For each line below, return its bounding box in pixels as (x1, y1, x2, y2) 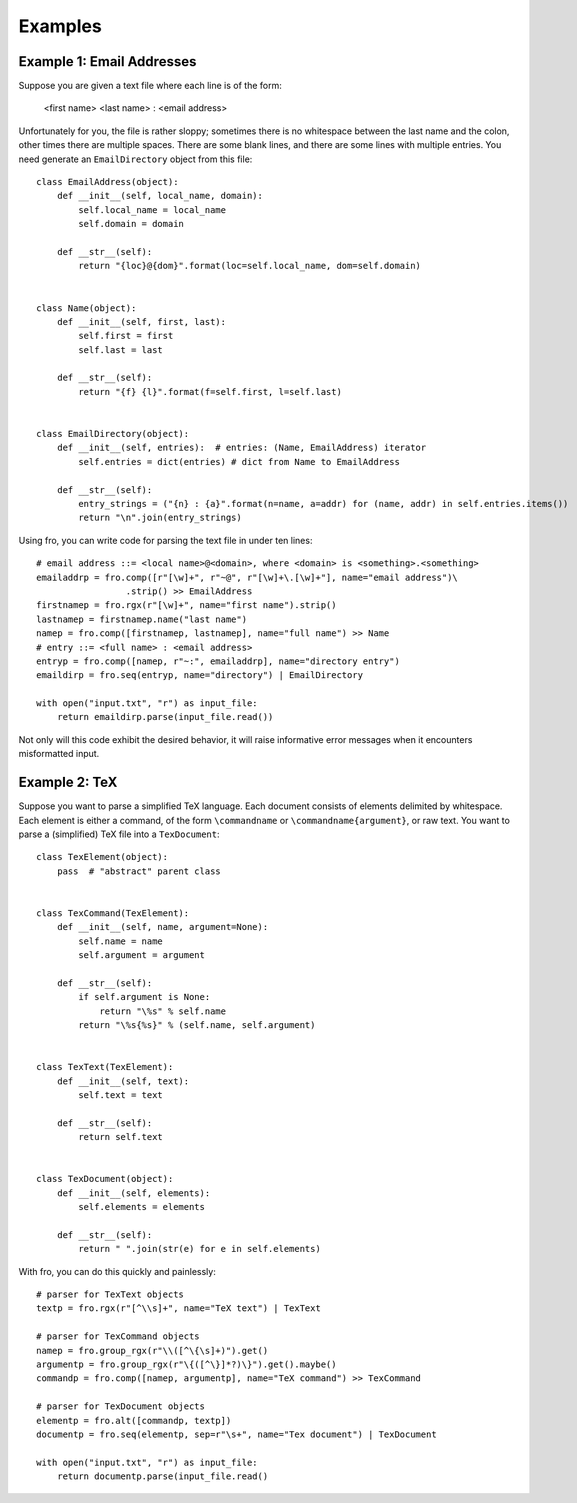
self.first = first (78, 330, 174, 342)
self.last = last (78, 344, 164, 355)
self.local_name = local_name (78, 204, 227, 215)
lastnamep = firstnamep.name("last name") (36, 613, 248, 625)
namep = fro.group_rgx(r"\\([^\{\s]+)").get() (36, 1345, 269, 1356)
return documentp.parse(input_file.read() (56, 1471, 269, 1482)
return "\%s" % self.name (99, 1005, 227, 1017)
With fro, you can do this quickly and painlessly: (18, 1265, 217, 1277)
